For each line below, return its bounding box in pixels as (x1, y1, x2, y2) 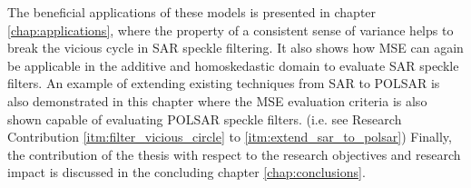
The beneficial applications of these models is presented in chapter (7, 3, 377, 21)
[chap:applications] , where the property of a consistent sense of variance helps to (7, 20, 454, 39)
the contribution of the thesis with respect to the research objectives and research (7, 144, 461, 163)
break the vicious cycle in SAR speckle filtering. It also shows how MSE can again (7, 38, 464, 57)
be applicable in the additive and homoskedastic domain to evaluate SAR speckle (7, 55, 459, 74)
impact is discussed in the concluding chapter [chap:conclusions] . (7, 163, 366, 182)
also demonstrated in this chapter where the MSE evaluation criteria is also (7, 91, 427, 110)
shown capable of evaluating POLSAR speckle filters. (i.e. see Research (7, 109, 402, 128)
